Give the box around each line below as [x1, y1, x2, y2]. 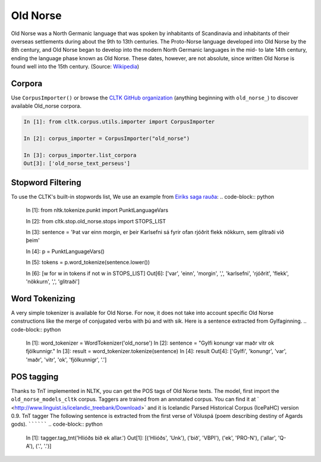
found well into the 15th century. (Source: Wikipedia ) [11, 63, 140, 70]
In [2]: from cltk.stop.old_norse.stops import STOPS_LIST [26, 217, 166, 224]
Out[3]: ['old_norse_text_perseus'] [23, 160, 131, 167]
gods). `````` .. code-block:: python [11, 420, 103, 428]
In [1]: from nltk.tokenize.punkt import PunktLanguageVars [26, 207, 169, 214]
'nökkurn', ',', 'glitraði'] [26, 277, 80, 285]
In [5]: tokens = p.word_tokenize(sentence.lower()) [26, 259, 150, 266]
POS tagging [11, 372, 59, 382]
